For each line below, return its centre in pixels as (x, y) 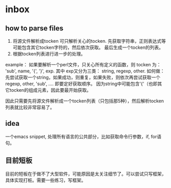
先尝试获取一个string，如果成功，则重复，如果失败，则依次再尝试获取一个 (83, 77)
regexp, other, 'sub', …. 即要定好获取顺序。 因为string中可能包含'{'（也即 (81, 84)
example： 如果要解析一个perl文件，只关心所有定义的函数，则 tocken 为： (83, 64)
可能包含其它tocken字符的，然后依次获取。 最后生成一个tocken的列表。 (88, 47)
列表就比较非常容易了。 (30, 107)
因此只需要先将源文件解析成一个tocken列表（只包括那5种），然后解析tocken (85, 101)
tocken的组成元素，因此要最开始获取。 (50, 90)
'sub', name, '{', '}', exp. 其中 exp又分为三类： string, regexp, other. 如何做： (85, 71)
